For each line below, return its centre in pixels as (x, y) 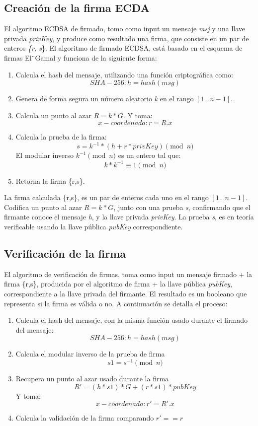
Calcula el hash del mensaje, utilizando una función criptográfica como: (124, 74)
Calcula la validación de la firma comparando (85, 418)
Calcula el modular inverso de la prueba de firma (90, 354)
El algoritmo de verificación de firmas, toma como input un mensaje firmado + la (128, 274)
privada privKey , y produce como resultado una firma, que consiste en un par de (127, 38)
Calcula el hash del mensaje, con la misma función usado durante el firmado (132, 320)
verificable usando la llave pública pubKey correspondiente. (93, 226)
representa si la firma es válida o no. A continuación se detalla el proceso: (116, 303)
